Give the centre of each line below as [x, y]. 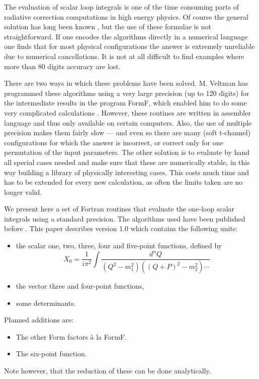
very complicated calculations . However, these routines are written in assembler [127, 112]
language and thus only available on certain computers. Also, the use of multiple [128, 122]
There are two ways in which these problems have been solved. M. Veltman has [126, 83]
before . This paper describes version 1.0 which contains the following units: [121, 228]
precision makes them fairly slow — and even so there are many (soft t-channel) [127, 132]
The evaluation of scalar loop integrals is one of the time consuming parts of [122, 7]
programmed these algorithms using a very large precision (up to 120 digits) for [127, 93]
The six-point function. [51, 354]
